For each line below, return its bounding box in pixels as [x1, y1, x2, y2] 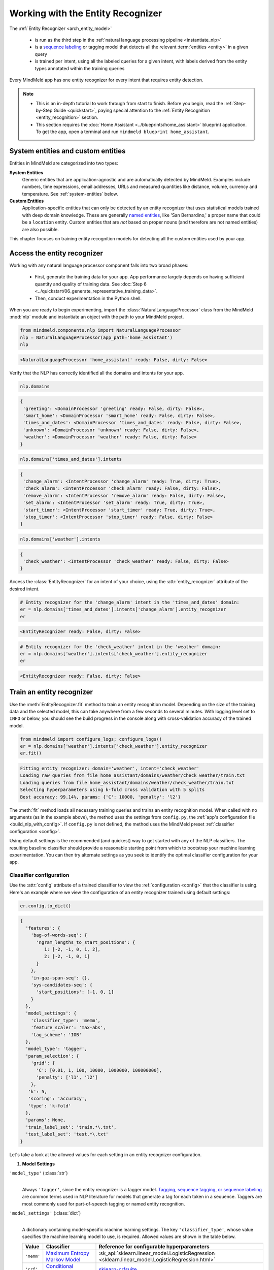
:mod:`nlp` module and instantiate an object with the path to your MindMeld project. [9, 314, 184, 320]
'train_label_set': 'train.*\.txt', [25, 1124, 117, 1130]
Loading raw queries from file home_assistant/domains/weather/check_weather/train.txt [20, 773, 245, 778]
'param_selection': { [25, 1053, 80, 1059]
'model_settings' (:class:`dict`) [9, 1210, 81, 1216]
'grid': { [30, 1060, 55, 1066]
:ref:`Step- [224, 100, 246, 106]
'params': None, [25, 1117, 66, 1123]
